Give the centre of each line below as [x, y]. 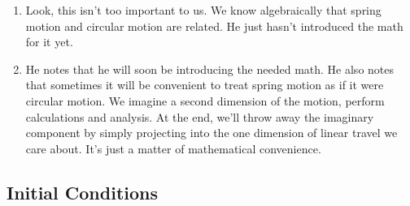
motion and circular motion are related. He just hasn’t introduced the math [214, 26]
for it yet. [49, 42]
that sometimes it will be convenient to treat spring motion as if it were [205, 85]
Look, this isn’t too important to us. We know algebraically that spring [203, 10]
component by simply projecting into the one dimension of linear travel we [212, 133]
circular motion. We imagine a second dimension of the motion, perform [205, 100]
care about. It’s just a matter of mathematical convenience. [173, 148]
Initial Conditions [83, 192]
